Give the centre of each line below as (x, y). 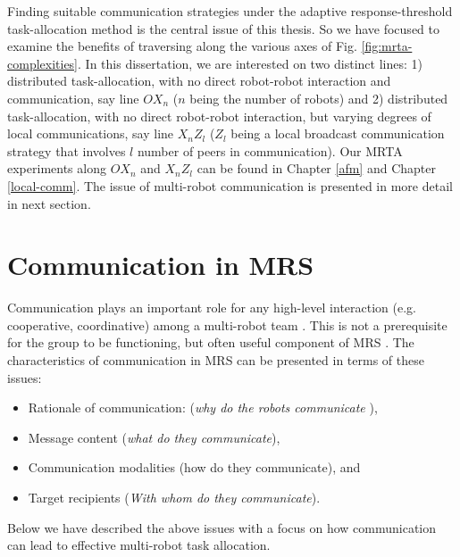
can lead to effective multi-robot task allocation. (139, 545)
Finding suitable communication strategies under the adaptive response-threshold (230, 11)
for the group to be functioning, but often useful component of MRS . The (211, 342)
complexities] (43, 63)
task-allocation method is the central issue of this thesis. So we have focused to (223, 28)
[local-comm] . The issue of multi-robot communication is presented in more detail (230, 185)
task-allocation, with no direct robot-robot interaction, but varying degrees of (219, 116)
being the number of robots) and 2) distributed (319, 98)
